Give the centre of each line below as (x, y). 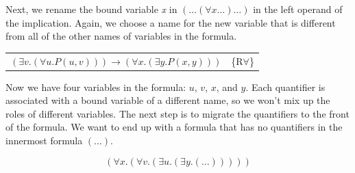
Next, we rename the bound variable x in (91, 9)
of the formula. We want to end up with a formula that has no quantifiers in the (174, 127)
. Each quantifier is (285, 86)
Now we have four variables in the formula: (96, 86)
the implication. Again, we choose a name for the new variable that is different (171, 22)
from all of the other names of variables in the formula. (121, 36)
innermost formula (44, 140)
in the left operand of (298, 9)
